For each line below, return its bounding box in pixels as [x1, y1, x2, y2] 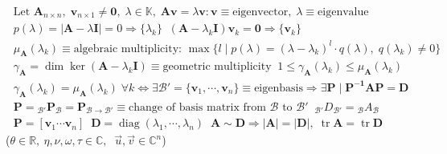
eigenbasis [254, 82, 303, 94]
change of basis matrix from [129, 101, 266, 113]
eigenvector [232, 6, 289, 18]
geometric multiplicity [162, 61, 272, 73]
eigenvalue [318, 6, 369, 18]
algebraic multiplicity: [73, 43, 182, 55]
